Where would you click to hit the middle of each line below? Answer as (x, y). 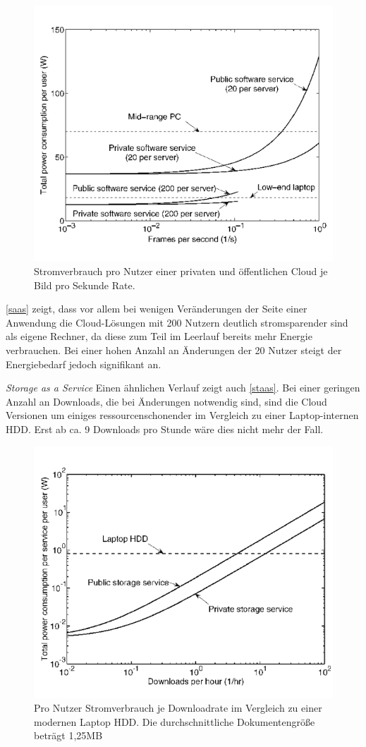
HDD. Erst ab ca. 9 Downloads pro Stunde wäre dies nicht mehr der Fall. (165, 429)
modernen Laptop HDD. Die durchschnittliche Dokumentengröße (175, 721)
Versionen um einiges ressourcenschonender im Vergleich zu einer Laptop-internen (182, 415)
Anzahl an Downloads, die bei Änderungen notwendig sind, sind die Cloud (166, 401)
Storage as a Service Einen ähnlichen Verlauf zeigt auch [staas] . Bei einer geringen (183, 388)
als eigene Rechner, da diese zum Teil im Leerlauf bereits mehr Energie (159, 336)
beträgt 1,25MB (68, 735)
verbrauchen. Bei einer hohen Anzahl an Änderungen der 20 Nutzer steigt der (174, 350)
